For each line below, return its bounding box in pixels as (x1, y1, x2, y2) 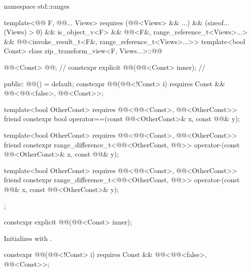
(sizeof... (205, 17, 230, 27)
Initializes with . (4, 233, 52, 243)
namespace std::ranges (4, 1, 70, 11)
